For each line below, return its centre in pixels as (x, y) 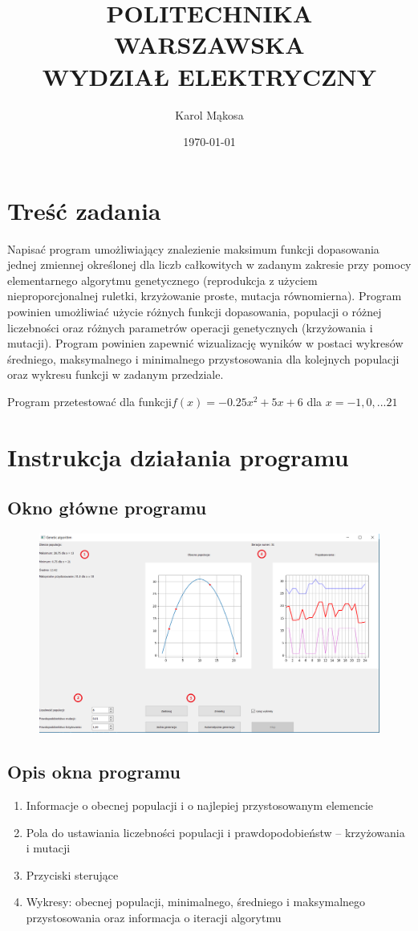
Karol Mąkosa (209, 114)
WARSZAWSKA (209, 45)
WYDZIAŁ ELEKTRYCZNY (209, 76)
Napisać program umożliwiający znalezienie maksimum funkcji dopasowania (193, 248)
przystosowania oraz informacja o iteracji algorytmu (154, 917)
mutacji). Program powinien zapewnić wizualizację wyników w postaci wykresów (205, 343)
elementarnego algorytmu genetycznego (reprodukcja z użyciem (162, 280)
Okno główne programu (107, 508)
